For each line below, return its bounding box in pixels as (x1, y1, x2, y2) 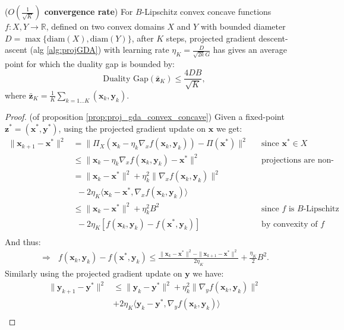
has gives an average (213, 43, 287, 56)
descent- (258, 31, 288, 44)
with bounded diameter (200, 20, 286, 32)
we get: (216, 122, 242, 134)
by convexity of (261, 220, 318, 229)
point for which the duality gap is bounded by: (5, 57, 175, 69)
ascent (5, 43, 27, 56)
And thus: (5, 235, 41, 247)
